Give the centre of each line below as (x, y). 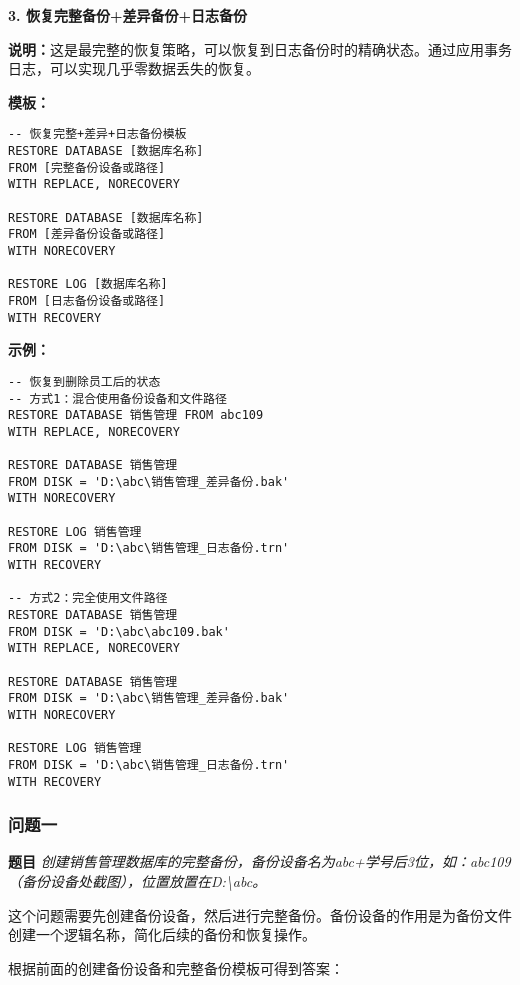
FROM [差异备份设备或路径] (87, 234)
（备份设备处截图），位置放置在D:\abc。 (137, 881)
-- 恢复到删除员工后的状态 (84, 381)
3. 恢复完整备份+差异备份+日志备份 (127, 15)
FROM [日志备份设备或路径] (87, 300)
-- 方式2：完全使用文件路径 (88, 598)
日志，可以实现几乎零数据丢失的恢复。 (134, 68)
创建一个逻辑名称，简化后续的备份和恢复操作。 (162, 934)
